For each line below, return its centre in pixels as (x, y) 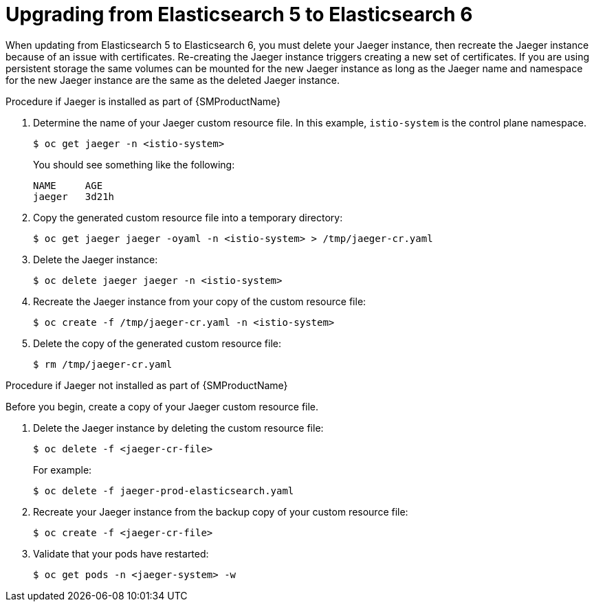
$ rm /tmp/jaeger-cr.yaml (103, 364)
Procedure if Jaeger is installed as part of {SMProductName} (143, 101)
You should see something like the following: (134, 164)
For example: (63, 470)
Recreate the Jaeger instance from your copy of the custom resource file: (200, 301)
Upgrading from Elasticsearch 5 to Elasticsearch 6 (239, 14)
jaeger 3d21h (74, 196)
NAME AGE (68, 185)
